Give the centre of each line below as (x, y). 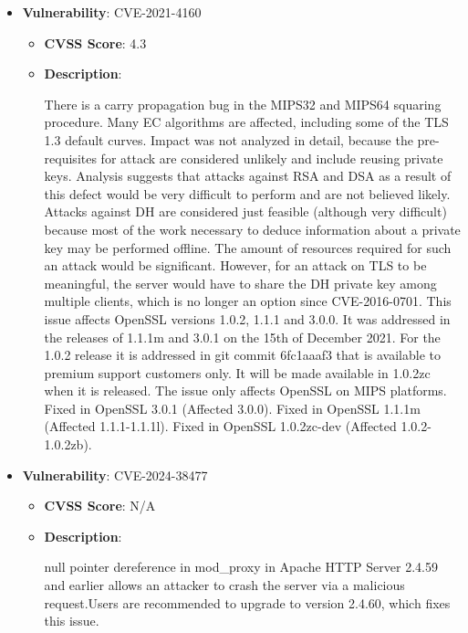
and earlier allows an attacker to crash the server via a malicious (224, 585)
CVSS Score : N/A (100, 506)
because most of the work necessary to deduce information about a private (252, 229)
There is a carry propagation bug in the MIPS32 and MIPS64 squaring (243, 104)
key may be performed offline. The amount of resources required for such (248, 247)
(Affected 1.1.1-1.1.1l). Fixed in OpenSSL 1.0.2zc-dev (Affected (220, 426)
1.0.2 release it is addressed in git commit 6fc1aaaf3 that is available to (243, 355)
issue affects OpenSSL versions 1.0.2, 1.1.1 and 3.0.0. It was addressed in (247, 318)
